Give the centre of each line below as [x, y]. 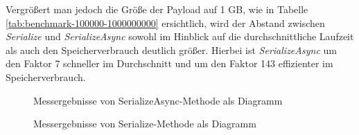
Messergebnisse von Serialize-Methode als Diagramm [145, 124]
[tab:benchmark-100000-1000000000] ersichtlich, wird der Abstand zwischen [165, 22]
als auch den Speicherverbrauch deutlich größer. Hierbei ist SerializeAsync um [171, 49]
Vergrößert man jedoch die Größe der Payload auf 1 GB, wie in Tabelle [157, 9]
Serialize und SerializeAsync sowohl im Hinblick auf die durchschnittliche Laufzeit [180, 36]
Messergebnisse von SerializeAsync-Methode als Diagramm [158, 100]
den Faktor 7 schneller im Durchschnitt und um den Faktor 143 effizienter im [169, 63]
